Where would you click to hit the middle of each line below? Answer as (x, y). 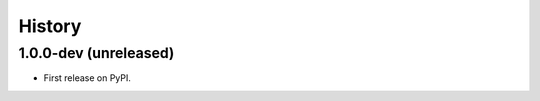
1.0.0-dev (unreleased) (96, 53)
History (50, 26)
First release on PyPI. (87, 78)
